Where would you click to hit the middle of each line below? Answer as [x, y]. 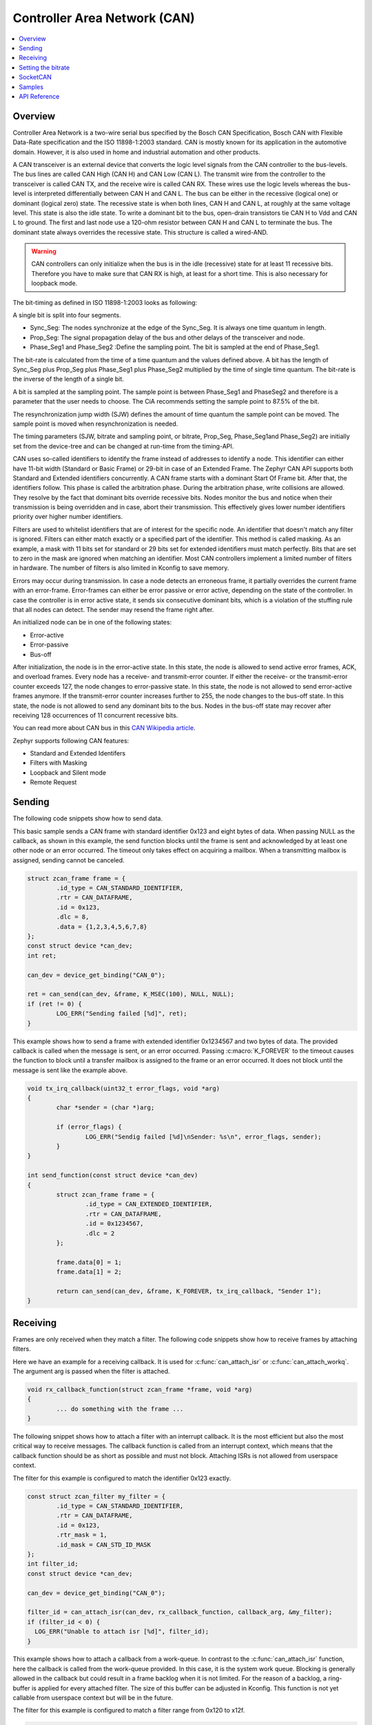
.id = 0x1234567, [114, 1224]
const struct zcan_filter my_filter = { [96, 1496]
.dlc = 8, [73, 917]
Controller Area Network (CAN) [104, 18]
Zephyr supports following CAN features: [71, 740]
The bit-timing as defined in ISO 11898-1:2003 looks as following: [105, 302]
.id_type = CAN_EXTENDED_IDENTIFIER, [149, 1204]
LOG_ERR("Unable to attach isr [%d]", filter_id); [122, 1632]
